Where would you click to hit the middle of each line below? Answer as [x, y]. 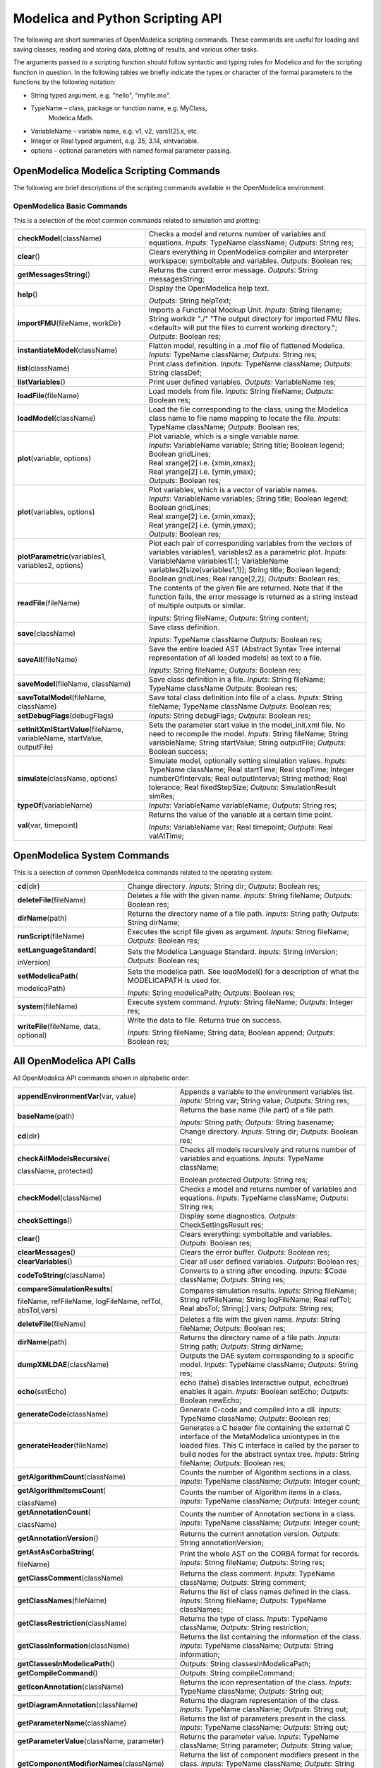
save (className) [47, 633]
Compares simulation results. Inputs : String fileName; [268, 1291]
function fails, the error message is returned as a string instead [253, 596]
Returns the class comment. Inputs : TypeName [257, 1574]
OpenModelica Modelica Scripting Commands [116, 171]
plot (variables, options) [56, 511]
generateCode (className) [63, 1414]
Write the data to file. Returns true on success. [205, 1020]
